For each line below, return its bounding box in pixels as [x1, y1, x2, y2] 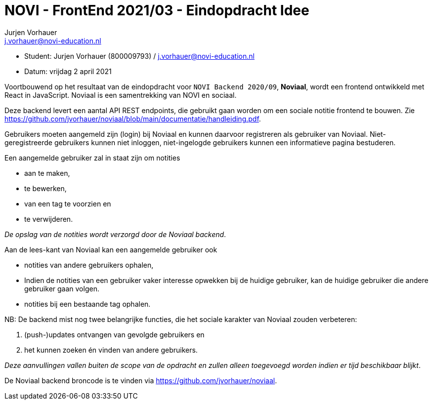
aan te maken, [24, 168, 70, 177]
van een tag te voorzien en [24, 199, 111, 208]
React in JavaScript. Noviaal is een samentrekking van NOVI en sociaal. [4, 90, 237, 99]
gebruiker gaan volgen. [24, 284, 99, 293]
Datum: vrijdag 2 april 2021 [24, 67, 112, 76]
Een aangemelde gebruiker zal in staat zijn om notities [4, 153, 180, 162]
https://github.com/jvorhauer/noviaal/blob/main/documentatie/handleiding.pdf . [4, 114, 261, 123]
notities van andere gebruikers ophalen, [24, 260, 154, 269]
